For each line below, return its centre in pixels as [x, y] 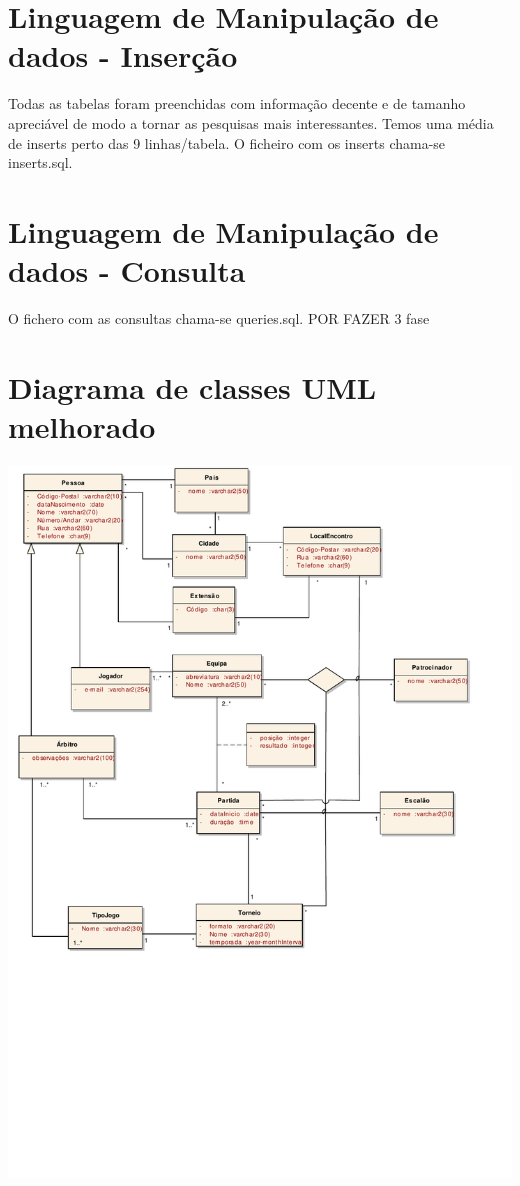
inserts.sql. [40, 162]
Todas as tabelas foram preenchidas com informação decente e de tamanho [237, 103]
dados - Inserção [123, 55]
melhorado [82, 425]
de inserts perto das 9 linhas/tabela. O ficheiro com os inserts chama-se [227, 142]
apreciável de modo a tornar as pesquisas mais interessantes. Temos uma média [251, 122]
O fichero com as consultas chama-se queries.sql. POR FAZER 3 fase [219, 318]
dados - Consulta [127, 270]
